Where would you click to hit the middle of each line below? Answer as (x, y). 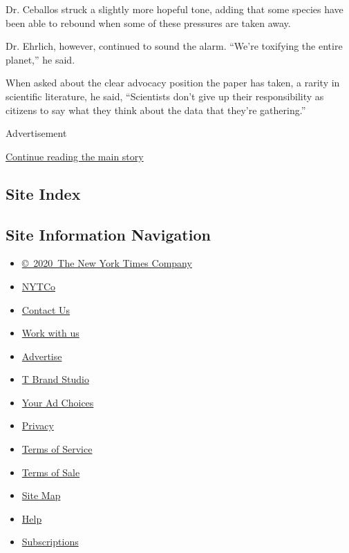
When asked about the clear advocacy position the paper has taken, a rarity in (173, 83)
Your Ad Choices (58, 402)
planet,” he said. (40, 59)
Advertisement (36, 133)
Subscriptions (50, 542)
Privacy (38, 425)
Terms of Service (57, 449)
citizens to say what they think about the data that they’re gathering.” (156, 110)
